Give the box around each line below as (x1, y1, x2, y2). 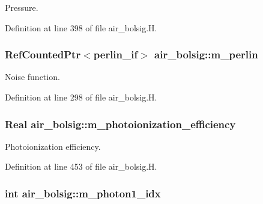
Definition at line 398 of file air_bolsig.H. (5, 21, 157, 34)
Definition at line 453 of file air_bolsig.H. (5, 160, 157, 173)
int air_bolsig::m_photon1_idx (5, 185, 161, 200)
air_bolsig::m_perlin (154, 47, 258, 62)
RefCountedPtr (5, 47, 81, 62)
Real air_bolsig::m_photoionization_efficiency (5, 116, 236, 131)
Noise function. (5, 70, 60, 83)
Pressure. (5, 1, 38, 13)
